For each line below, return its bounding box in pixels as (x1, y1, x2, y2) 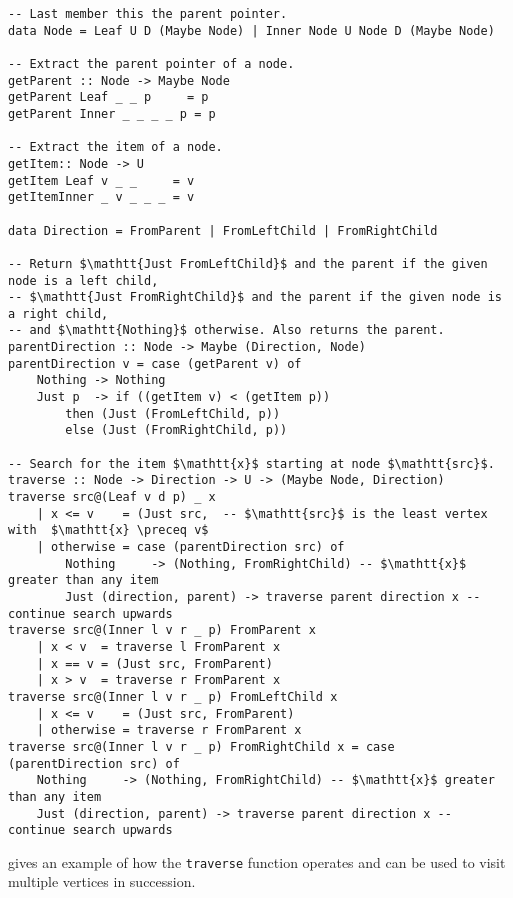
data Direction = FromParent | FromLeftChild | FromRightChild (8, 223, 438, 238)
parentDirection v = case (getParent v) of (8, 356, 302, 371)
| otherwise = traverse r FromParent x (36, 723, 302, 738)
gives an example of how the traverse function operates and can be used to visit (8, 851, 506, 872)
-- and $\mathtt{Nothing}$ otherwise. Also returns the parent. (8, 323, 445, 338)
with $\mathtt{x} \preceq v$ (8, 523, 209, 538)
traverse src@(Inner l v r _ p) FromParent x (8, 623, 316, 638)
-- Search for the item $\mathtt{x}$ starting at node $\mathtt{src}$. (8, 456, 495, 471)
